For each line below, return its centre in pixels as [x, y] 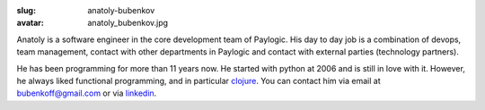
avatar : [30, 23]
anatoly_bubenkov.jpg [128, 23]
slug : [26, 10]
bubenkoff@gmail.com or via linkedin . [87, 93]
